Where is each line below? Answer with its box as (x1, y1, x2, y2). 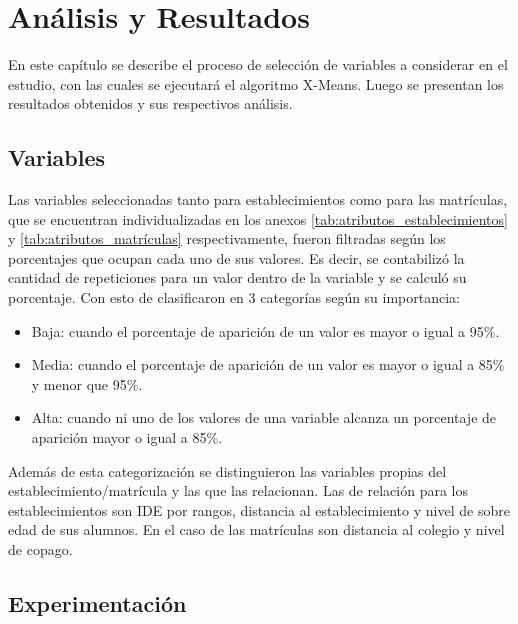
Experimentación (8, 588, 187, 618)
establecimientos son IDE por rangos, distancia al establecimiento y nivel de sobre (8, 499, 510, 520)
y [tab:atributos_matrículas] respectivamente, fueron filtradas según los (8, 228, 446, 249)
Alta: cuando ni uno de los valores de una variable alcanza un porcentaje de (31, 407, 497, 428)
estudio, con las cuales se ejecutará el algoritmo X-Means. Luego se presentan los (8, 73, 504, 94)
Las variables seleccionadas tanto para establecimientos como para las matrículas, (8, 189, 508, 210)
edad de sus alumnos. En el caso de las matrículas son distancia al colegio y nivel (8, 519, 505, 540)
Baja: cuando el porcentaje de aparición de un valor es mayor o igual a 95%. (31, 320, 500, 341)
